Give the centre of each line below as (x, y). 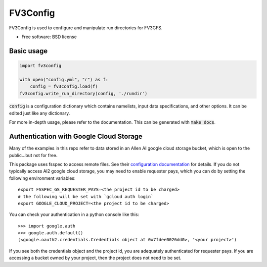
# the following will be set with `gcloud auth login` (86, 196)
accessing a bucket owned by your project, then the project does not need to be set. (95, 258)
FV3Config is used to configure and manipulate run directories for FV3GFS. (86, 28)
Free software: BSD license (49, 37)
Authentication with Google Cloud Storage (76, 136)
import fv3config (41, 65)
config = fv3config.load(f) (64, 86)
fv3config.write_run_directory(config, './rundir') (84, 93)
